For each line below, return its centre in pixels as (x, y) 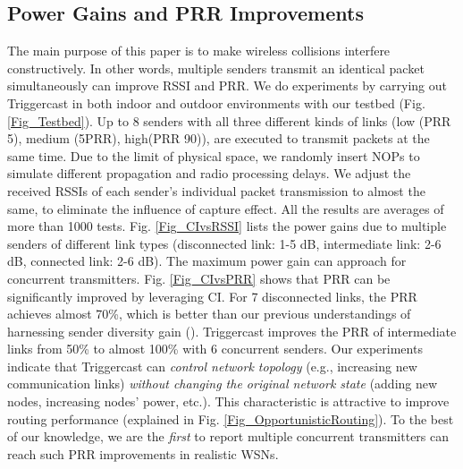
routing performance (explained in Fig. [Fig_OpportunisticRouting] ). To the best (231, 418)
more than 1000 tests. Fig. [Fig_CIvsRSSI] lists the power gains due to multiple (227, 226)
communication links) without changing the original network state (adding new (223, 384)
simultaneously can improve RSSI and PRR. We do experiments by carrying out (227, 85)
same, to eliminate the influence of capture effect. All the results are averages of (226, 208)
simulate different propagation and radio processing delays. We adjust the (209, 173)
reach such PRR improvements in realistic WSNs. (143, 453)
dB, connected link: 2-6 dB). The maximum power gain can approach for (207, 261)
